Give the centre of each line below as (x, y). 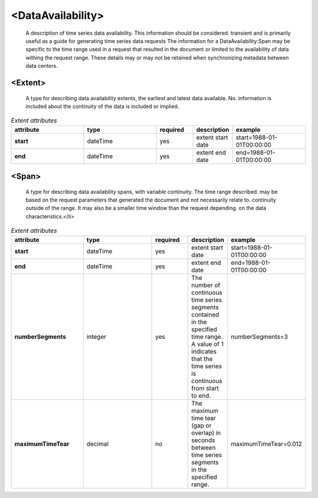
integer (96, 337)
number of (206, 285)
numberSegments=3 (259, 337)
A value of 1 (208, 344)
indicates (204, 351)
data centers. (42, 66)
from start (205, 388)
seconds (203, 440)
